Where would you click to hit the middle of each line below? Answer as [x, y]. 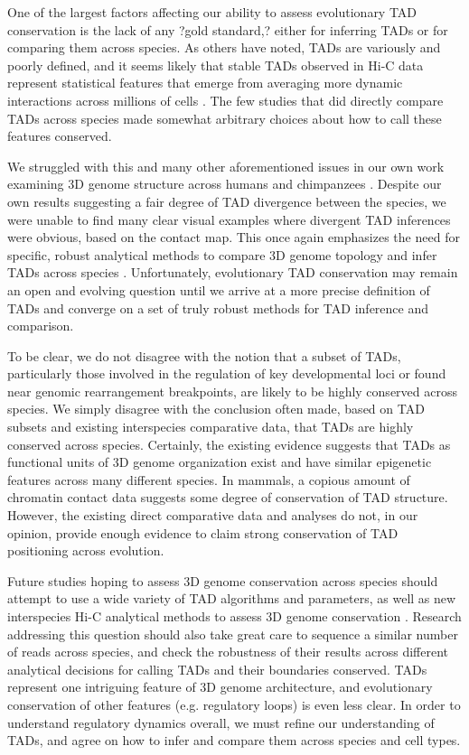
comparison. [41, 326]
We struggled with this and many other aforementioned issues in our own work [226, 166]
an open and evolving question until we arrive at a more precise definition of [219, 289]
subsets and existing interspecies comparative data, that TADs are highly [211, 427]
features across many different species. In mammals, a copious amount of [209, 479]
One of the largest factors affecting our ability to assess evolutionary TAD [212, 12]
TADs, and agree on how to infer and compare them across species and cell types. [234, 740]
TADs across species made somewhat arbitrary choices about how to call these [225, 118]
